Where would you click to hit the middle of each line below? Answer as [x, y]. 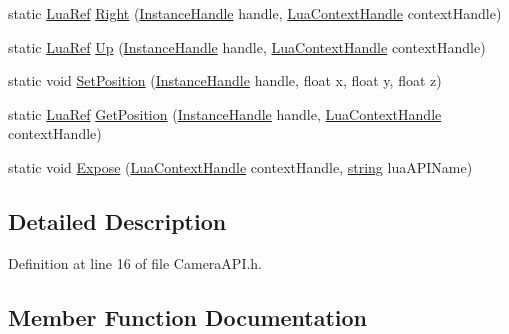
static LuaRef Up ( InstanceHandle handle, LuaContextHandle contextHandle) [247, 46]
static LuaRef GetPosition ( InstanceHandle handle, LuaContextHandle [225, 113]
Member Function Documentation [188, 316]
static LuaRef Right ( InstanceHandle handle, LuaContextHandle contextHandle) [255, 13]
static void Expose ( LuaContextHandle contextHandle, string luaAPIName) [240, 166]
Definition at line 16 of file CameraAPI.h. [135, 262]
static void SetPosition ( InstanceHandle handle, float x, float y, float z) [225, 80]
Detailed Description [117, 220]
